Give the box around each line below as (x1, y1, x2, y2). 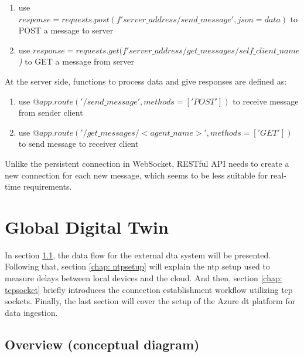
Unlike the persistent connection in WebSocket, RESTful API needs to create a (5, 157, 289, 169)
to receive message (233, 95, 299, 107)
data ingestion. (5, 306, 58, 318)
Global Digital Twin (5, 214, 169, 238)
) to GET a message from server (18, 55, 135, 68)
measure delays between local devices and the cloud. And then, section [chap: (5, 272, 282, 284)
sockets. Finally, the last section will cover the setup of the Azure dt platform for (5, 295, 296, 307)
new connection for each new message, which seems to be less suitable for (5, 169, 268, 181)
